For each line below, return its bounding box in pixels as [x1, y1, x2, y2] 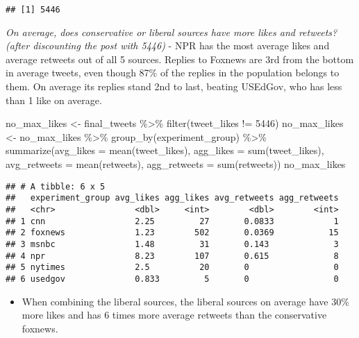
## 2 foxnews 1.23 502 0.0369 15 [6, 228, 339, 238]
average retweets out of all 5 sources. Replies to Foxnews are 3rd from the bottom [6, 51, 354, 66]
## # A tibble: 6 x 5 [6, 181, 106, 192]
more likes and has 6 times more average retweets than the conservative [22, 307, 327, 322]
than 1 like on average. [6, 92, 102, 107]
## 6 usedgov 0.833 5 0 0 [6, 273, 339, 284]
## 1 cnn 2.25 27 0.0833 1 [6, 216, 339, 226]
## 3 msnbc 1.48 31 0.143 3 [6, 239, 339, 249]
